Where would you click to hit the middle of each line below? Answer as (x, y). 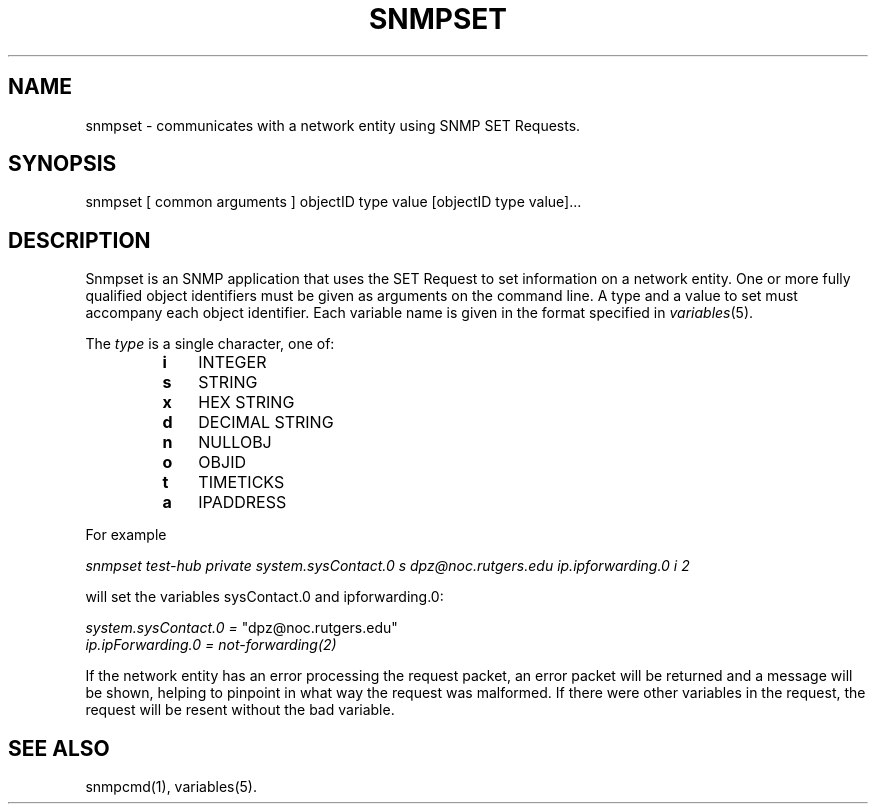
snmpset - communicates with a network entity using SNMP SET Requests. (333, 125)
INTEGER (232, 362)
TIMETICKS (241, 482)
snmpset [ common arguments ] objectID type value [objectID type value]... (333, 202)
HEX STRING (246, 402)
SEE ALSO (59, 748)
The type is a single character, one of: (210, 344)
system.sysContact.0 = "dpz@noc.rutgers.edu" (241, 628)
